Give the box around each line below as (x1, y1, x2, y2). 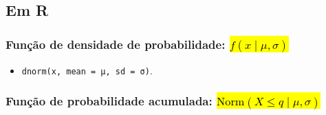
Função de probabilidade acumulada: (6, 92, 213, 109)
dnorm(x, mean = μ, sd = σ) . (21, 63, 153, 77)
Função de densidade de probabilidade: (6, 35, 226, 52)
